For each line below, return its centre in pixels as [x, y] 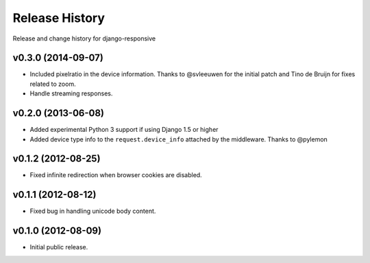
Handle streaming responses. [71, 93]
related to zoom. [53, 84]
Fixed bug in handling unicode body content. [93, 211]
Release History [59, 18]
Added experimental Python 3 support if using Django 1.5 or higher [124, 130]
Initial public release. [59, 247]
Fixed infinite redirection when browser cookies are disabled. [116, 175]
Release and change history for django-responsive [84, 38]
